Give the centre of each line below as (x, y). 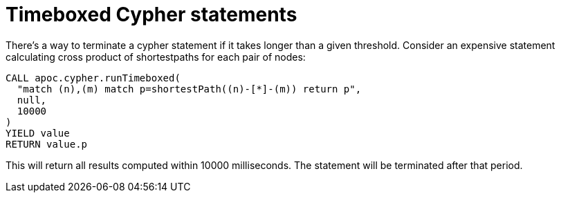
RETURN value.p (47, 144)
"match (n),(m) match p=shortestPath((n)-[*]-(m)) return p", (189, 89)
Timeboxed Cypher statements (151, 14)
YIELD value (38, 133)
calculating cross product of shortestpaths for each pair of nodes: (156, 57)
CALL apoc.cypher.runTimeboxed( (93, 78)
